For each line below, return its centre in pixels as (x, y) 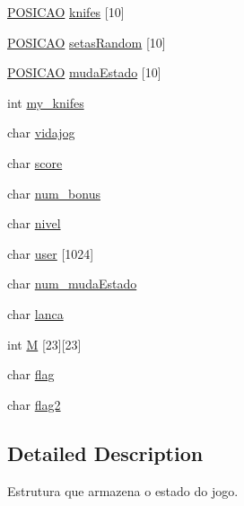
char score (35, 162)
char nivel (34, 223)
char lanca (35, 313)
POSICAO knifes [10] (66, 12)
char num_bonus (54, 193)
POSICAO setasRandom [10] (87, 42)
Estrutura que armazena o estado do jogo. (123, 490)
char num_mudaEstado (72, 284)
